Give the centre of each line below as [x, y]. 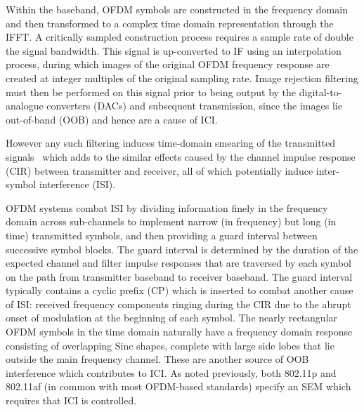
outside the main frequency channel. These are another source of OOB [157, 359]
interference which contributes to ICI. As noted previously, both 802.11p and [171, 372]
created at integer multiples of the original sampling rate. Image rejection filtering [182, 78]
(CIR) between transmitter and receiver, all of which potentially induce [160, 170]
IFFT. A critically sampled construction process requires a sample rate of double [180, 37]
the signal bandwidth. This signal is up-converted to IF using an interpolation [174, 50]
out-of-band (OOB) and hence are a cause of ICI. [112, 119]
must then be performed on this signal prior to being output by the [151, 92]
